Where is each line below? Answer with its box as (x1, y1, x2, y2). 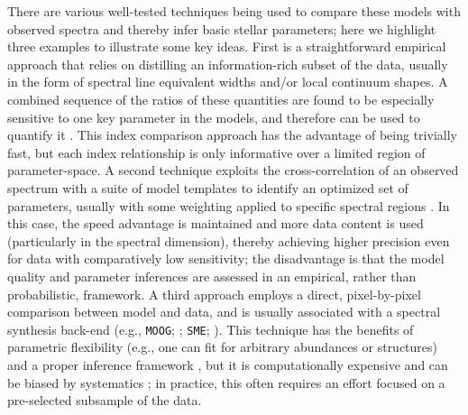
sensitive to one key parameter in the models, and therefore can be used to (7, 107, 420, 126)
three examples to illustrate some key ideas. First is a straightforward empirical (7, 37, 446, 56)
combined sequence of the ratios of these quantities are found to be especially (7, 89, 435, 108)
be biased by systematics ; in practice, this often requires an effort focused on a (7, 373, 445, 392)
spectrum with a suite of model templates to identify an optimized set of (7, 178, 408, 197)
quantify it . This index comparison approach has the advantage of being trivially (7, 125, 457, 144)
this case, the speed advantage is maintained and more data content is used (7, 214, 424, 233)
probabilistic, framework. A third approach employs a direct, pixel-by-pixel (7, 284, 421, 303)
